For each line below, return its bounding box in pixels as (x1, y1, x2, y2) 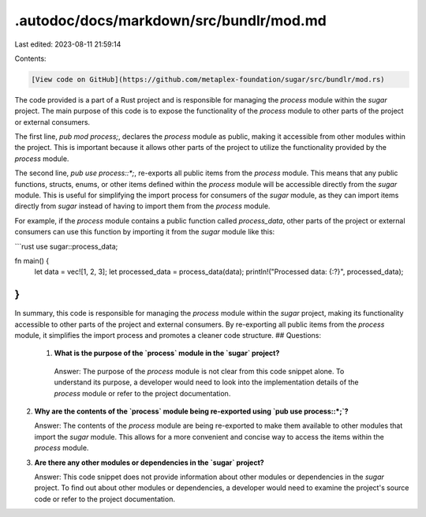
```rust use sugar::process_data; (14, 242, 118, 251)
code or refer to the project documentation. (34, 494, 175, 504)
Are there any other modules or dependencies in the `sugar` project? (34, 458, 264, 467)
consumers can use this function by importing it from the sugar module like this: (14, 227, 275, 237)
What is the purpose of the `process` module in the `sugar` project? (54, 348, 280, 358)
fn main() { (14, 256, 50, 265)
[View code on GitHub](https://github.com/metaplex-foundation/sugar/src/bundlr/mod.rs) (31, 75, 386, 84)
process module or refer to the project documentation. (54, 388, 231, 398)
